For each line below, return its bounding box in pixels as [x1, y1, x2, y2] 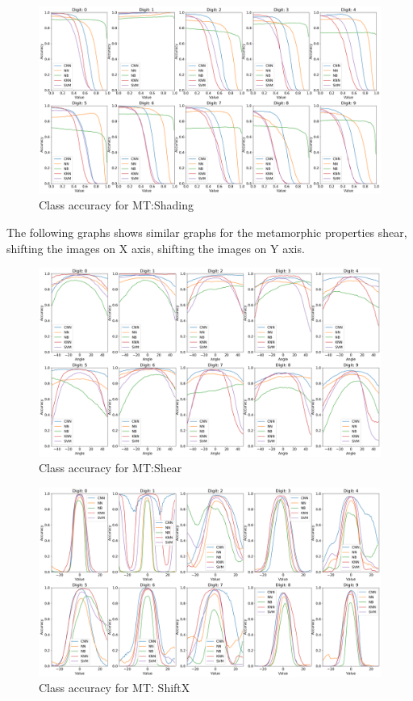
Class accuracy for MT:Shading [39, 196, 194, 213]
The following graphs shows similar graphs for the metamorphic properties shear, [6, 224, 407, 241]
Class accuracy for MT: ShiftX [39, 679, 190, 696]
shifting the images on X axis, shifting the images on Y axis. [6, 239, 305, 256]
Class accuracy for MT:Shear [39, 459, 182, 476]
